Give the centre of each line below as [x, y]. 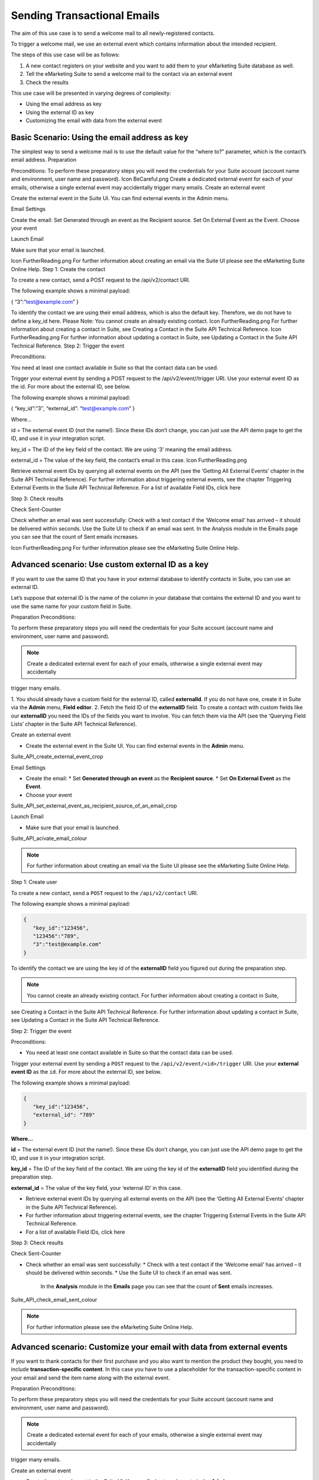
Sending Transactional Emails [85, 15]
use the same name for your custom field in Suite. [71, 606]
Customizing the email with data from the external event [94, 121]
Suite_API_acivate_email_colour [49, 838]
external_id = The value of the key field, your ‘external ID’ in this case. [97, 1188]
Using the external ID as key [60, 112]
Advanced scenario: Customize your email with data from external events [149, 1347]
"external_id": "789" [64, 1115]
